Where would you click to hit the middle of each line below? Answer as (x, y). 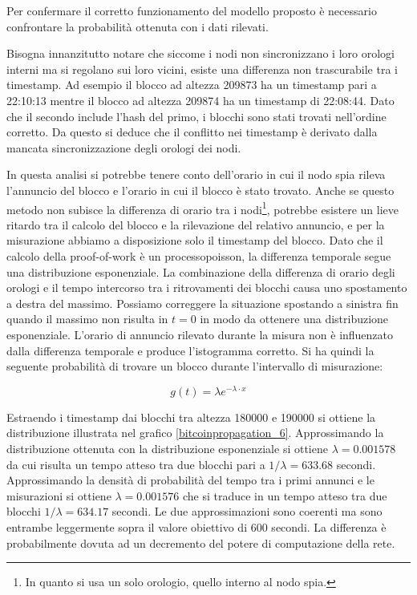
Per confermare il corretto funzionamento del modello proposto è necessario (192, 10)
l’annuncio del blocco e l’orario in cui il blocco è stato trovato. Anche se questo (200, 190)
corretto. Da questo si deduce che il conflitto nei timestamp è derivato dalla (192, 132)
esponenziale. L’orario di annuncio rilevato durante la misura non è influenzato (200, 334)
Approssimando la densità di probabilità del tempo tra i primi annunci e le (190, 480)
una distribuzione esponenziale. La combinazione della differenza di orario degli (201, 271)
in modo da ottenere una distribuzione (294, 319)
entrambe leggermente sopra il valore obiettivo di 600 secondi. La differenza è (196, 526)
